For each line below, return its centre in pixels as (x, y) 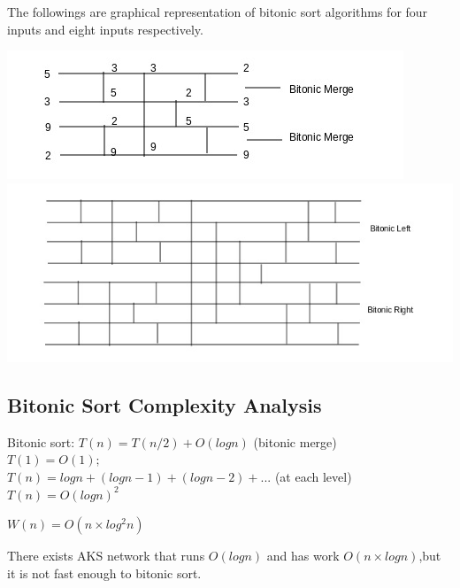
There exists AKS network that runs (106, 556)
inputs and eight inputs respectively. (105, 29)
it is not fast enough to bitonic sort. (104, 573)
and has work (303, 556)
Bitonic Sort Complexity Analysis (165, 404)
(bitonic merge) (295, 441)
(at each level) (313, 476)
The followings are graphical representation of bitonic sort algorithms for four (218, 12)
